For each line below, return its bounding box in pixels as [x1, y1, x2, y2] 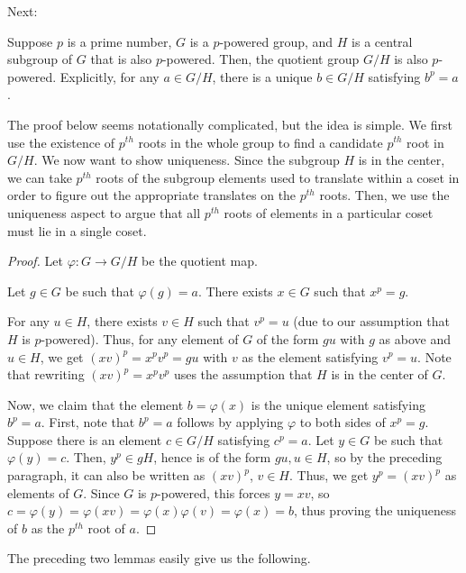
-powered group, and [219, 32, 334, 50]
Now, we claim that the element [7, 395, 184, 414]
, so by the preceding [326, 448, 443, 467]
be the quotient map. [142, 251, 258, 270]
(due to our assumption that [293, 312, 450, 331]
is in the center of [331, 365, 428, 384]
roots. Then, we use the [319, 186, 450, 205]
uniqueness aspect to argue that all [7, 203, 201, 222]
